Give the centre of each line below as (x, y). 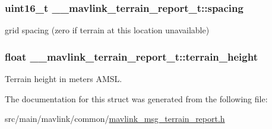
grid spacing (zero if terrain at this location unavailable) (107, 30)
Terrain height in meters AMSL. (64, 79)
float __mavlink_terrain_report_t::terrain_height (131, 56)
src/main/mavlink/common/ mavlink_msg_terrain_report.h (115, 119)
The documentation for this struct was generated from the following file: (136, 98)
